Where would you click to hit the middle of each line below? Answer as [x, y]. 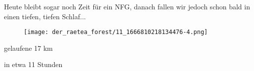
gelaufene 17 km [28, 48]
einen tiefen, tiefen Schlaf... [45, 16]
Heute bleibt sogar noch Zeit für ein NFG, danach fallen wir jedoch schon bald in [127, 6]
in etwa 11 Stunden [33, 64]
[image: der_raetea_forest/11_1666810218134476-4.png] [116, 32]
